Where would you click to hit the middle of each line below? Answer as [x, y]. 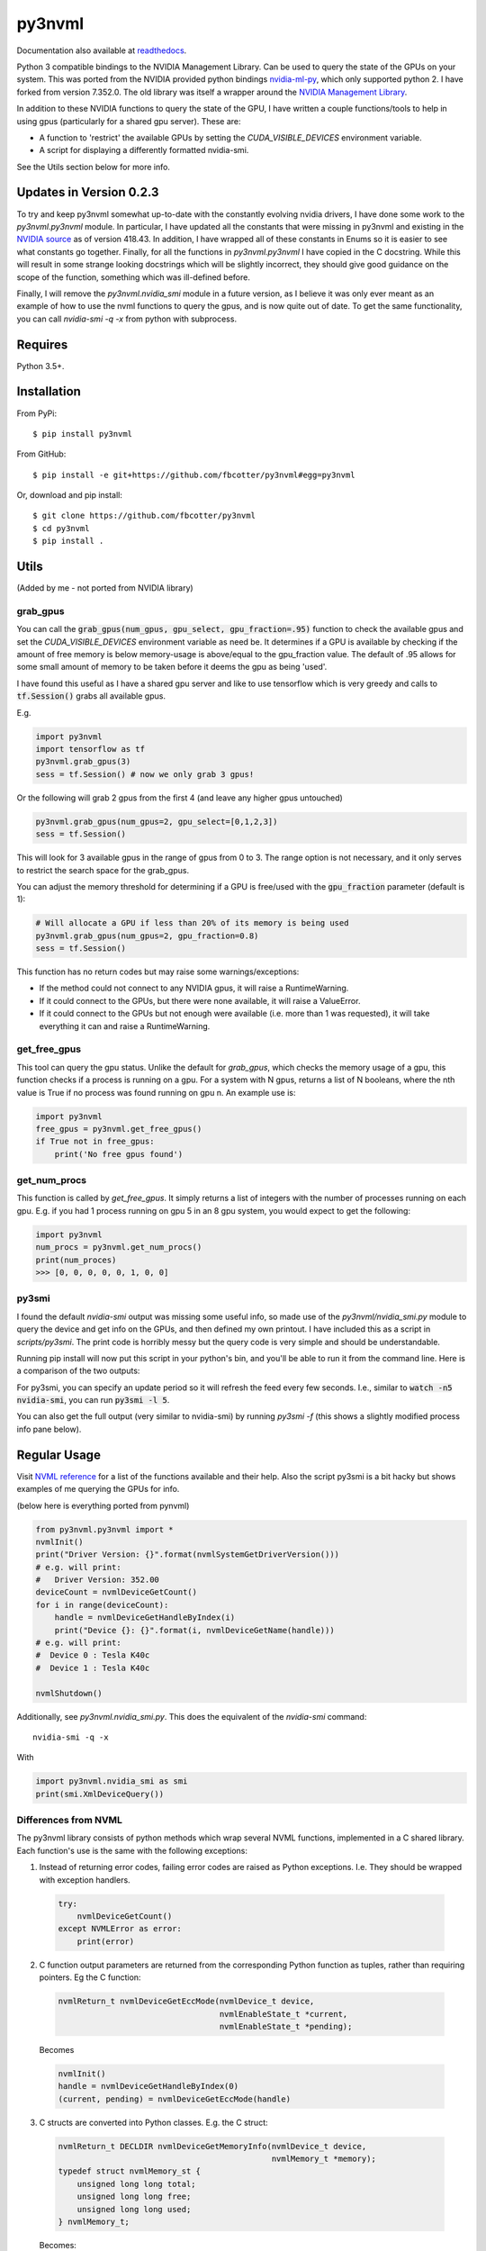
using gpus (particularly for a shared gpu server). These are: [129, 121]
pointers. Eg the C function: [90, 1977]
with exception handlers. [85, 1880]
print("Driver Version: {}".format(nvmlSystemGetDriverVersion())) [188, 1555]
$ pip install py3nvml [83, 434]
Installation [49, 392]
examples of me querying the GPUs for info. [98, 1489]
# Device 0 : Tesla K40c [93, 1655]
